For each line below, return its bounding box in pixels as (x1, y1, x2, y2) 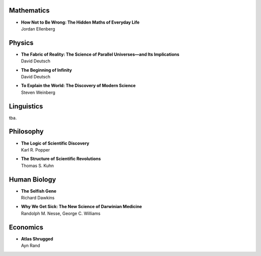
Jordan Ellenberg (21, 26, 56, 31)
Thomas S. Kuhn (21, 163, 54, 168)
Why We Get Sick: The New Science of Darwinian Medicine (21, 204, 142, 210)
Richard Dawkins (21, 195, 55, 201)
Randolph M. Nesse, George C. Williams (21, 211, 101, 216)
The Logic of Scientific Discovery (21, 140, 89, 146)
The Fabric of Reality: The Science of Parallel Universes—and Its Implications (21, 51, 180, 57)
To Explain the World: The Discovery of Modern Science (21, 83, 136, 89)
